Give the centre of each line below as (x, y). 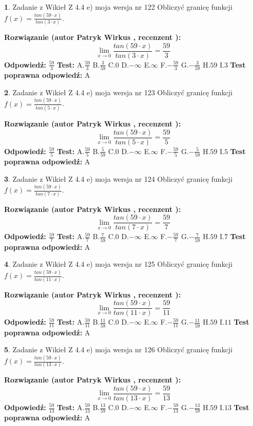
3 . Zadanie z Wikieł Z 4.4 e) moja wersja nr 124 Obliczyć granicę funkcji (118, 178)
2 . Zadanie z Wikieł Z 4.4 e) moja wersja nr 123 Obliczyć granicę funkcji (118, 92)
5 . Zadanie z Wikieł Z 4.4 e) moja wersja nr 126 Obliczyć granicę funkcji (118, 349)
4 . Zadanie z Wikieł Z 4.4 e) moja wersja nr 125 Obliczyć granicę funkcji (118, 264)
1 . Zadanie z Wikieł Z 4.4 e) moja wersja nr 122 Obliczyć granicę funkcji (118, 7)
